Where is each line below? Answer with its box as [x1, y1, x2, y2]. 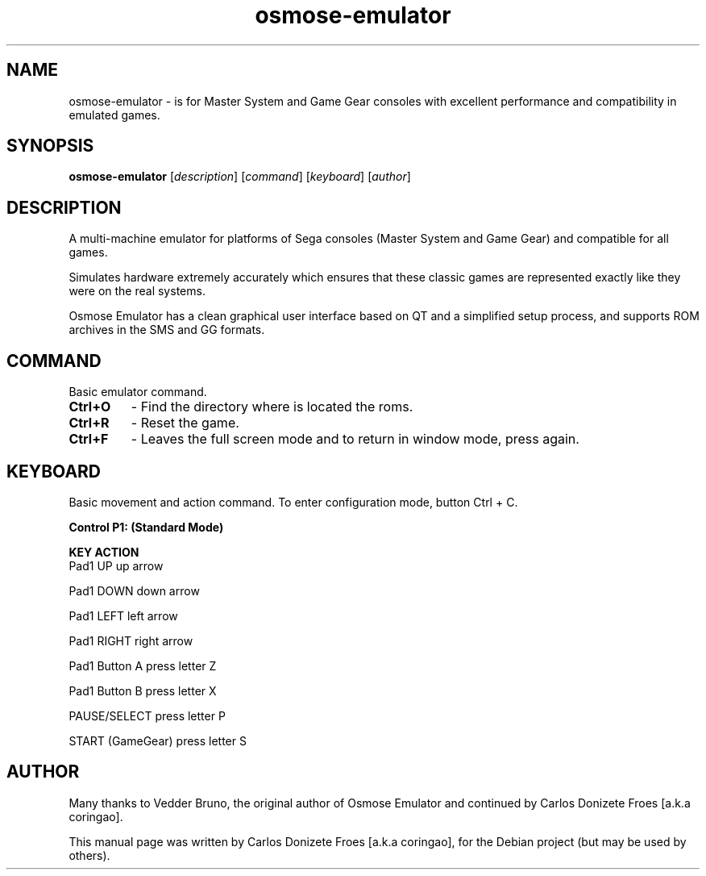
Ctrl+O [69, 398, 111, 415]
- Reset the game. [131, 415, 239, 432]
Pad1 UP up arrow [69, 558, 164, 573]
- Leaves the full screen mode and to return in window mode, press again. [131, 431, 579, 448]
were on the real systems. [69, 284, 206, 298]
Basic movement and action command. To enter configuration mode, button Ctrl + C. [69, 494, 518, 509]
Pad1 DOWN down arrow [69, 583, 200, 598]
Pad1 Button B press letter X [69, 683, 217, 698]
